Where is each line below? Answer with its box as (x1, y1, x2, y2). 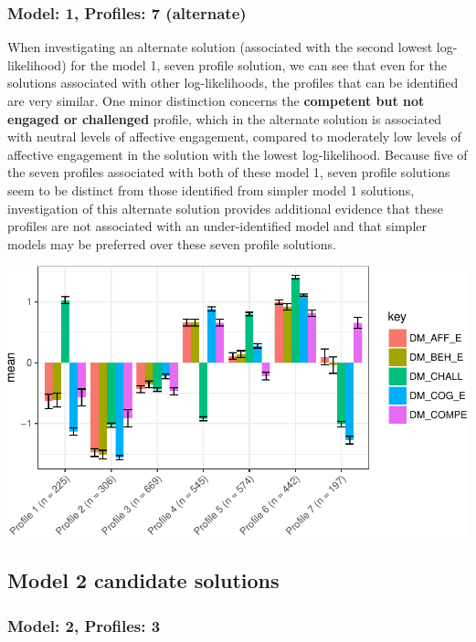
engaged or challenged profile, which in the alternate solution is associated (7, 109, 442, 128)
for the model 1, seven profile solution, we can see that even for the (70, 55, 447, 74)
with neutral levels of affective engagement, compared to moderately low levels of (7, 127, 461, 146)
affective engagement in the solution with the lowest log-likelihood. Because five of (7, 144, 468, 163)
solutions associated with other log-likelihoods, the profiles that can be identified (7, 73, 459, 92)
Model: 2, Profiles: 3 (7, 614, 161, 637)
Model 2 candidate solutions (7, 566, 280, 595)
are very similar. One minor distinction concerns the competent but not (7, 91, 425, 110)
